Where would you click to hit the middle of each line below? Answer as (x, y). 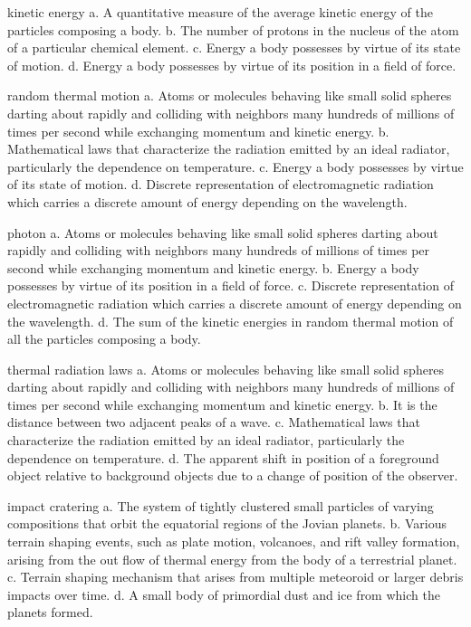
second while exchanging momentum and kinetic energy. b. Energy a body (213, 267)
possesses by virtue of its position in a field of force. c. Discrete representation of (231, 285)
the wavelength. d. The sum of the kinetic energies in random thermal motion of (231, 321)
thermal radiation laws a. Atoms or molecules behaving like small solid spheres (226, 369)
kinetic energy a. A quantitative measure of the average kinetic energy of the (220, 12)
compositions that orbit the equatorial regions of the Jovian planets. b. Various (227, 523)
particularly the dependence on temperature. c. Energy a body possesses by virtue (235, 166)
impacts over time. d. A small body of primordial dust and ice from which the (224, 594)
